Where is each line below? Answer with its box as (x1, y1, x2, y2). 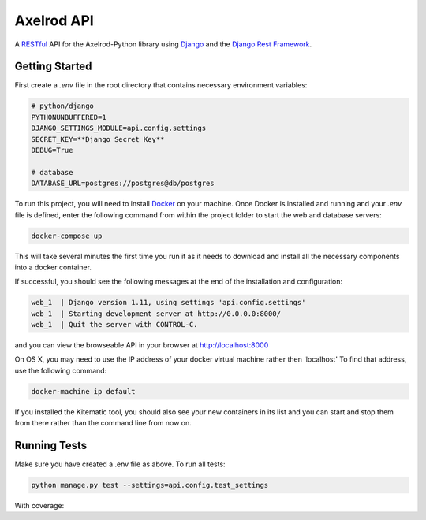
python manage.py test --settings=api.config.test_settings (31, 481, 269, 490)
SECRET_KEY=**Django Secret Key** (31, 135, 165, 143)
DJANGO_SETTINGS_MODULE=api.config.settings (31, 124, 207, 133)
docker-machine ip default (31, 387, 136, 396)
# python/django (31, 102, 95, 110)
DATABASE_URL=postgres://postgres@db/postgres (31, 179, 215, 188)
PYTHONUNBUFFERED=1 (31, 113, 106, 121)
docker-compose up (31, 231, 103, 240)
